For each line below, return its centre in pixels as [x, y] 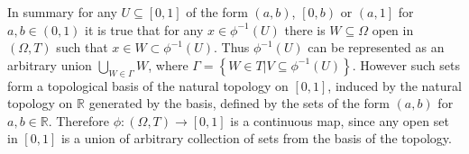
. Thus [231, 47]
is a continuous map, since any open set [340, 120]
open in [393, 29]
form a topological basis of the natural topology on [148, 85]
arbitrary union [50, 64]
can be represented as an [376, 47]
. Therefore [79, 120]
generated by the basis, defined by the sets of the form [239, 103]
